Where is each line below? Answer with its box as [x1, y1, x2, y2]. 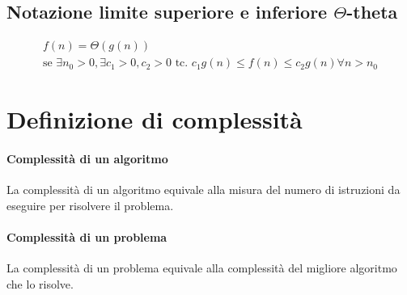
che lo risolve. [6, 276, 74, 293]
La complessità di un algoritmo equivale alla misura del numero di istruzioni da [6, 181, 401, 198]
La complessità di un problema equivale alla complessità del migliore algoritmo [6, 259, 397, 276]
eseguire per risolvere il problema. [6, 197, 174, 214]
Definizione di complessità [6, 103, 303, 136]
